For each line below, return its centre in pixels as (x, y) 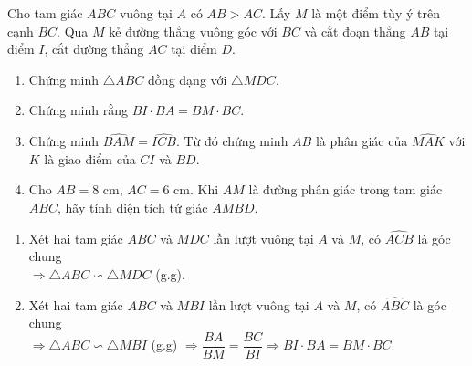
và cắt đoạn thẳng (355, 31)
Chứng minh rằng (78, 110)
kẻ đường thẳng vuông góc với (193, 31)
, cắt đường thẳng (94, 49)
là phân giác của (362, 141)
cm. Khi (196, 189)
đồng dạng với (188, 79)
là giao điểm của (90, 158)
